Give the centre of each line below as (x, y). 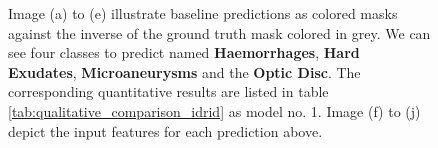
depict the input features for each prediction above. (165, 130)
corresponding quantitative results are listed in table (168, 91)
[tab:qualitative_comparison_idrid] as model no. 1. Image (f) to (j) (214, 110)
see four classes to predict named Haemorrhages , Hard (184, 52)
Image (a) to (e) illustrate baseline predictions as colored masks (203, 13)
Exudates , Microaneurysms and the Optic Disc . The (184, 71)
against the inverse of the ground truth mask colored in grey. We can (219, 32)
